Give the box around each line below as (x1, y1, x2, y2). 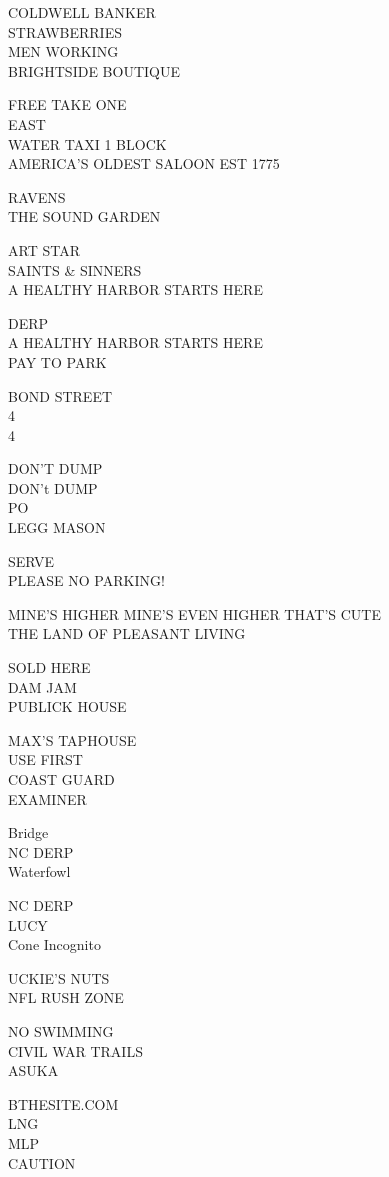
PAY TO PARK (8, 351, 107, 372)
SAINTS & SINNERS (8, 259, 142, 280)
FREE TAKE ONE (8, 94, 127, 115)
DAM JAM (8, 676, 77, 697)
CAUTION (8, 1152, 76, 1173)
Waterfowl (8, 861, 71, 882)
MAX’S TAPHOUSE (8, 729, 137, 750)
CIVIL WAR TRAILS (8, 1040, 143, 1061)
